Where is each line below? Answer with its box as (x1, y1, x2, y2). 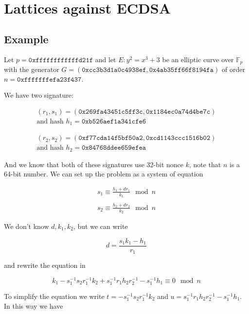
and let (95, 54, 116, 64)
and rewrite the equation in (4, 260, 86, 270)
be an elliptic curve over (162, 54, 234, 64)
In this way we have (4, 300, 63, 311)
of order (221, 64, 245, 74)
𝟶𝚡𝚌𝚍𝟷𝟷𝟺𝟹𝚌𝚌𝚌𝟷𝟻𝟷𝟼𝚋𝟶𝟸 (145, 135, 211, 142)
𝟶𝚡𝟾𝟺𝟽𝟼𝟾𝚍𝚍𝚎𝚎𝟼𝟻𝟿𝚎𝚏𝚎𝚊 (81, 144, 146, 152)
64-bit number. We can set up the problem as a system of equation (4, 169, 203, 179)
